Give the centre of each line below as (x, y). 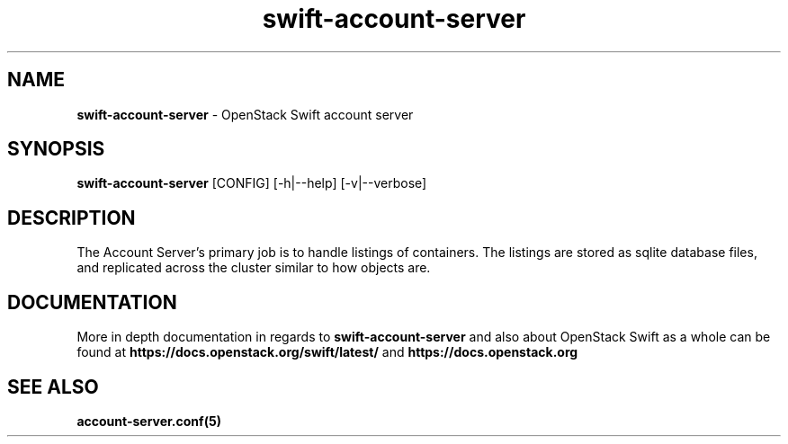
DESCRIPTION (72, 218)
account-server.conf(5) (149, 421)
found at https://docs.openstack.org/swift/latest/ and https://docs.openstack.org (327, 352)
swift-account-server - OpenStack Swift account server (245, 114)
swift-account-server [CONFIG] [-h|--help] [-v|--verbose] (252, 183)
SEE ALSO (53, 386)
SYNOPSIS (56, 149)
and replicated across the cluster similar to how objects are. (254, 268)
